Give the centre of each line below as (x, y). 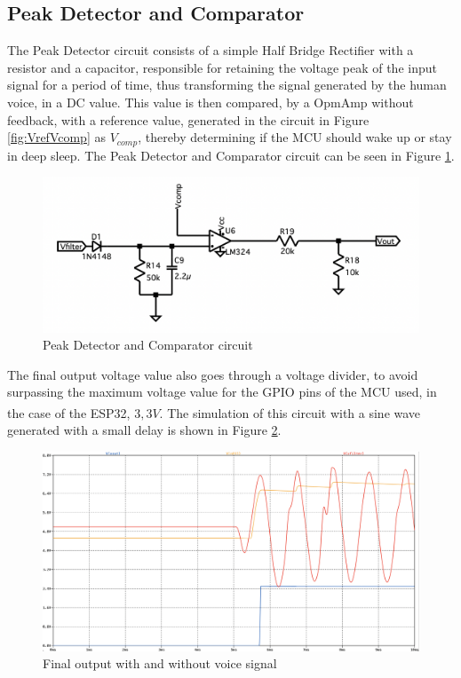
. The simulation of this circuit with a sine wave (290, 412)
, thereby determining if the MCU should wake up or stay (295, 137)
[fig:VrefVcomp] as (56, 137)
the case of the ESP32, (69, 412)
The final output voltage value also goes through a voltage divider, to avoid (213, 374)
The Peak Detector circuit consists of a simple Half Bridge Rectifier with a (211, 50)
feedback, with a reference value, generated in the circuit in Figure (188, 119)
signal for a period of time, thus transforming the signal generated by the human (227, 85)
